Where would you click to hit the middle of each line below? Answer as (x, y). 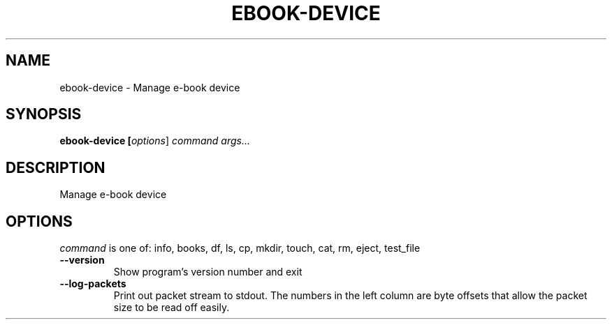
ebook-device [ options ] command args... (155, 141)
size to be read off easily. (172, 308)
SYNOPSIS (44, 114)
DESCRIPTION (56, 167)
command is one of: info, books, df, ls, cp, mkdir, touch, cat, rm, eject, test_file (240, 248)
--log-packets (93, 284)
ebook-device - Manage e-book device (150, 87)
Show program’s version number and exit (208, 272)
